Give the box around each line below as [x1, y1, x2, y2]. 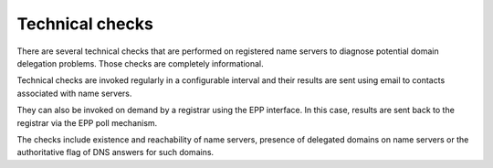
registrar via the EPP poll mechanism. [16, 117, 158, 128]
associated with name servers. [16, 88, 132, 99]
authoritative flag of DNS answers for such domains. [16, 147, 215, 158]
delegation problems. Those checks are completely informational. [16, 58, 264, 68]
